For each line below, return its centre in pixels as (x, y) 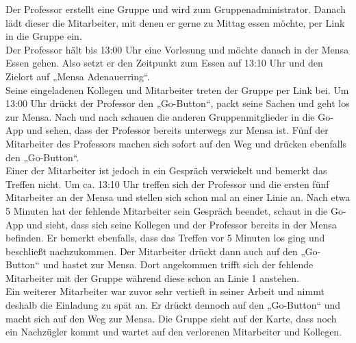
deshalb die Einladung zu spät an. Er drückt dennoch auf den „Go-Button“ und (173, 305)
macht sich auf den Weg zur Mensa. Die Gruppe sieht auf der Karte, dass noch (171, 318)
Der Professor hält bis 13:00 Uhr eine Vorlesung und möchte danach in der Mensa (177, 49)
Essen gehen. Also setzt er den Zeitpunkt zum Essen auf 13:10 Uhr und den (164, 63)
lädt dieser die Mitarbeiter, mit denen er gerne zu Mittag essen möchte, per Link (175, 22)
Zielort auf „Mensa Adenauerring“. (78, 76)
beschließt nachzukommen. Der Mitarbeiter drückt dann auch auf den (152, 251)
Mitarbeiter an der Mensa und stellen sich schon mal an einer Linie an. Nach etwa (178, 197)
